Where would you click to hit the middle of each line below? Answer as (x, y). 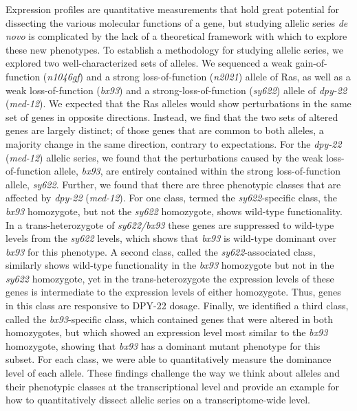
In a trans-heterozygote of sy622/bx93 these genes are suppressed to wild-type (170, 224)
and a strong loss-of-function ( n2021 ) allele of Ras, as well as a (218, 76)
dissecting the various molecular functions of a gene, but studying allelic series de (177, 22)
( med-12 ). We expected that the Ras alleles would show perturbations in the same (178, 103)
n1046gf (63, 76)
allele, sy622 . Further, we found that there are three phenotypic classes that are (173, 184)
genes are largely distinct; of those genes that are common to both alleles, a (165, 130)
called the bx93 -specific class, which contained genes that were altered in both (169, 319)
